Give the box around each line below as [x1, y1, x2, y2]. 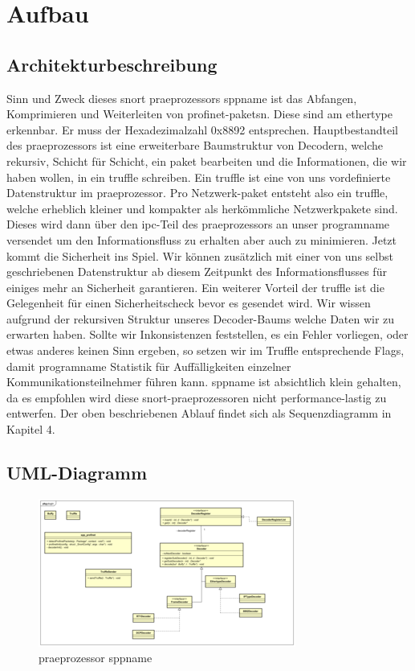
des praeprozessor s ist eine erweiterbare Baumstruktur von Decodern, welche [6, 137, 384, 154]
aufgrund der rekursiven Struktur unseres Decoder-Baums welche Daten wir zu [6, 310, 395, 327]
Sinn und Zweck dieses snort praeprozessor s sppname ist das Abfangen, [6, 89, 357, 106]
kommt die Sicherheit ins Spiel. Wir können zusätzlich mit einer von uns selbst [6, 247, 393, 264]
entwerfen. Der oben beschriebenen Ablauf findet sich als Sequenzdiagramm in [6, 405, 392, 422]
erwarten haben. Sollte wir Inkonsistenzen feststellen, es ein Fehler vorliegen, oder [6, 326, 409, 343]
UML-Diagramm [6, 460, 148, 485]
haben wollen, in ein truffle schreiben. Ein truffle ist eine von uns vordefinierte [6, 168, 391, 185]
